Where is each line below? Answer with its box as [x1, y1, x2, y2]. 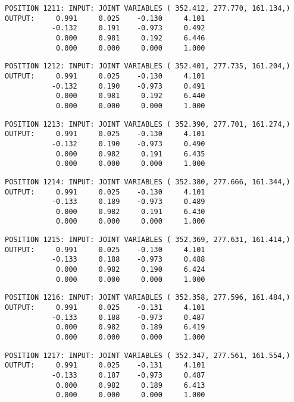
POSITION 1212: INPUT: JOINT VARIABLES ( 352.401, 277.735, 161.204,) [5, 62, 290, 71]
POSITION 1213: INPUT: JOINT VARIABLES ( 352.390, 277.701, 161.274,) [5, 120, 290, 128]
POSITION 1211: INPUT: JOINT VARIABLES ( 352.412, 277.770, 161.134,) [5, 4, 290, 12]
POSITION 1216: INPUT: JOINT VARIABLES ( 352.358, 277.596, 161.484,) [5, 293, 290, 302]
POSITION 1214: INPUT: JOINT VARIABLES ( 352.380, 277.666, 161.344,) [5, 177, 290, 186]
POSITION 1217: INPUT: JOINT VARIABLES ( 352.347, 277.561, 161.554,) [5, 351, 290, 360]
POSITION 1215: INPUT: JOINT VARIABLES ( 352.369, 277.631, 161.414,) [5, 235, 290, 244]
